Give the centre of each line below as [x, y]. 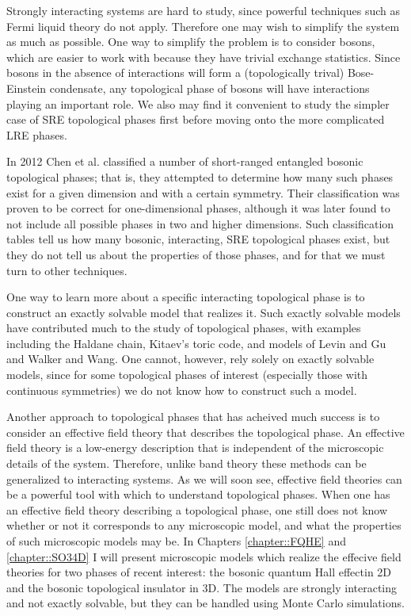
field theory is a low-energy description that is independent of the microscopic [195, 448]
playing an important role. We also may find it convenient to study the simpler [198, 103]
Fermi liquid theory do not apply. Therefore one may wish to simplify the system [203, 26]
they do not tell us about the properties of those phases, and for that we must [196, 254]
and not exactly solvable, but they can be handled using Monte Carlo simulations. [205, 603]
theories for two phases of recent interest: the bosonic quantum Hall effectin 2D [199, 572]
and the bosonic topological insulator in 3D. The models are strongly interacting [202, 587]
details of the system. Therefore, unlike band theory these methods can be [186, 463]
